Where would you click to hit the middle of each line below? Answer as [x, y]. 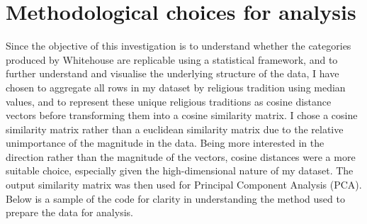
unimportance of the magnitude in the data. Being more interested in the [165, 143]
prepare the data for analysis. [69, 212]
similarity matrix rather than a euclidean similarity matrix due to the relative [175, 129]
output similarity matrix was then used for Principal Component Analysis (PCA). [184, 185]
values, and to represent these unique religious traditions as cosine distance [169, 101]
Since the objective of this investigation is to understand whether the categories [179, 46]
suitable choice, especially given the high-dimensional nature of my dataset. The [180, 170]
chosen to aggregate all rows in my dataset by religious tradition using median [176, 87]
